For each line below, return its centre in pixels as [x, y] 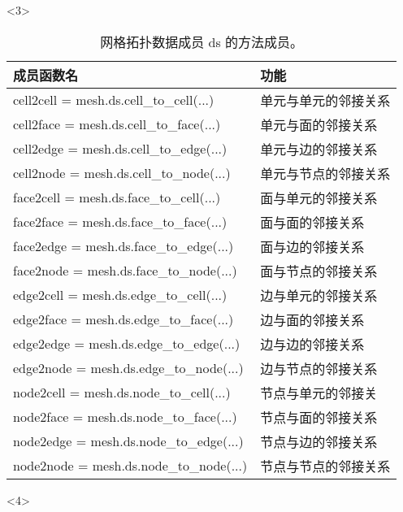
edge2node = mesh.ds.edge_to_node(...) [128, 368]
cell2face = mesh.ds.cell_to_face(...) [117, 124]
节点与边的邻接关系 [319, 441]
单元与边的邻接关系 [319, 149]
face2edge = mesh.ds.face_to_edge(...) [123, 246]
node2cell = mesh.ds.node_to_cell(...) [122, 393]
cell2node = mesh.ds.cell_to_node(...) [122, 173]
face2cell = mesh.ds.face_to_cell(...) [117, 197]
